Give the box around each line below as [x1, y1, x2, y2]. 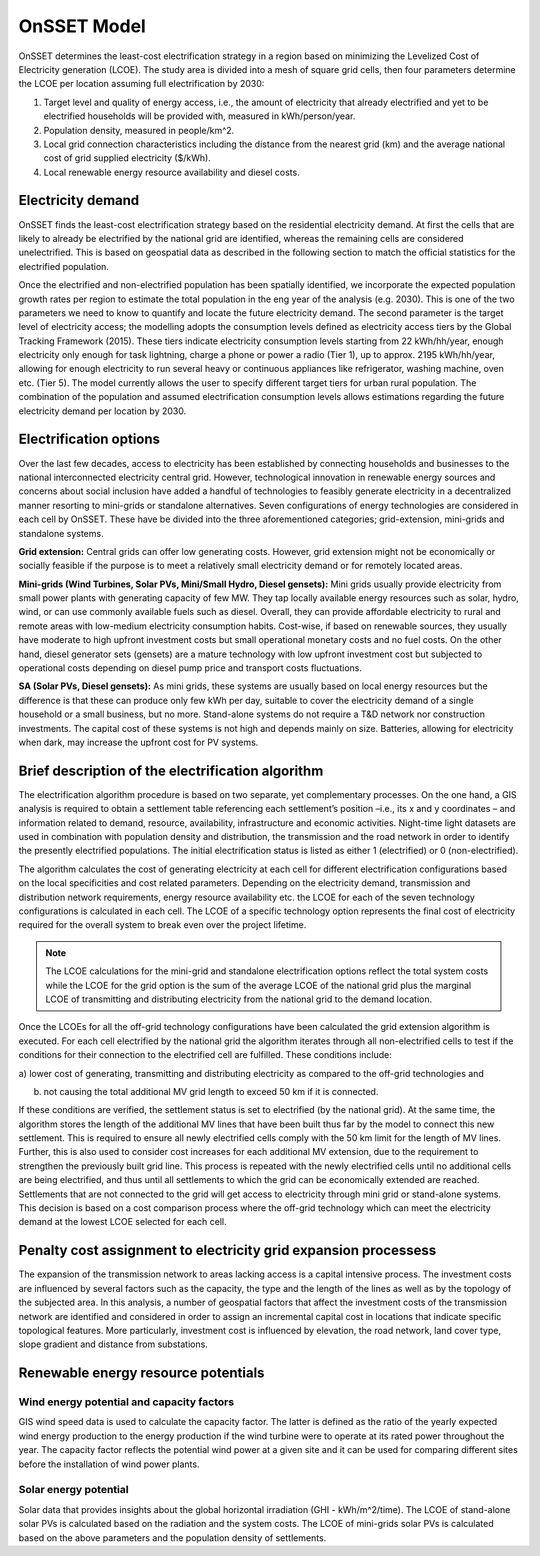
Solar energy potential [18, 1483, 129, 1497]
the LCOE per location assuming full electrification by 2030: [18, 78, 265, 90]
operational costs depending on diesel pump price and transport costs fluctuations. [18, 662, 363, 674]
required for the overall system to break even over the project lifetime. [18, 919, 307, 931]
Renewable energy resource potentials [18, 1365, 265, 1382]
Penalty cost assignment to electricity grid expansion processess [18, 1242, 437, 1259]
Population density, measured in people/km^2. [43, 124, 235, 136]
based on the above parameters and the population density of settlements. [18, 1531, 327, 1544]
